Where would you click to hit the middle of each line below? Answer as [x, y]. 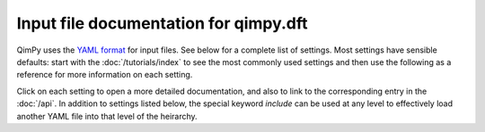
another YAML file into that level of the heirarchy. [107, 116]
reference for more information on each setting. [105, 75]
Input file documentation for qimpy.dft [162, 23]
